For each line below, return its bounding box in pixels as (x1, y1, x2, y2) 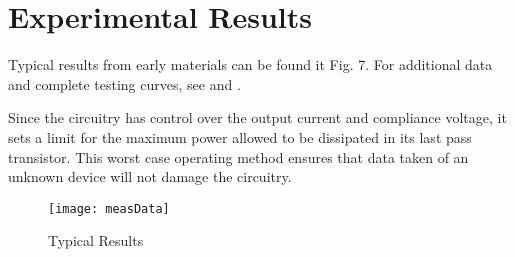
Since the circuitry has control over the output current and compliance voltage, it (8, 107, 507, 128)
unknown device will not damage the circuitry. (8, 166, 292, 187)
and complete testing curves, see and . (8, 73, 241, 94)
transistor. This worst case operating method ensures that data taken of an (8, 146, 469, 167)
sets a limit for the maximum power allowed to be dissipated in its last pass (8, 126, 472, 147)
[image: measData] (48, 201, 170, 216)
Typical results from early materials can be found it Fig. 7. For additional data (8, 54, 493, 75)
